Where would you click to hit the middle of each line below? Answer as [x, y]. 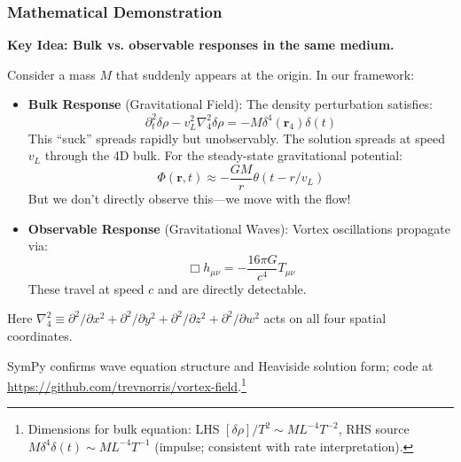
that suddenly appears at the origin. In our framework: [265, 74]
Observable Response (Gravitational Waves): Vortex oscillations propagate [239, 228]
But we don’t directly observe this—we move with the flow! [189, 198]
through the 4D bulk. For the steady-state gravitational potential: [223, 155]
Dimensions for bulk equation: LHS [124, 429]
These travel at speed [86, 288]
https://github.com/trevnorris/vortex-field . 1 [127, 385]
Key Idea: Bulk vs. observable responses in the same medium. [201, 45]
